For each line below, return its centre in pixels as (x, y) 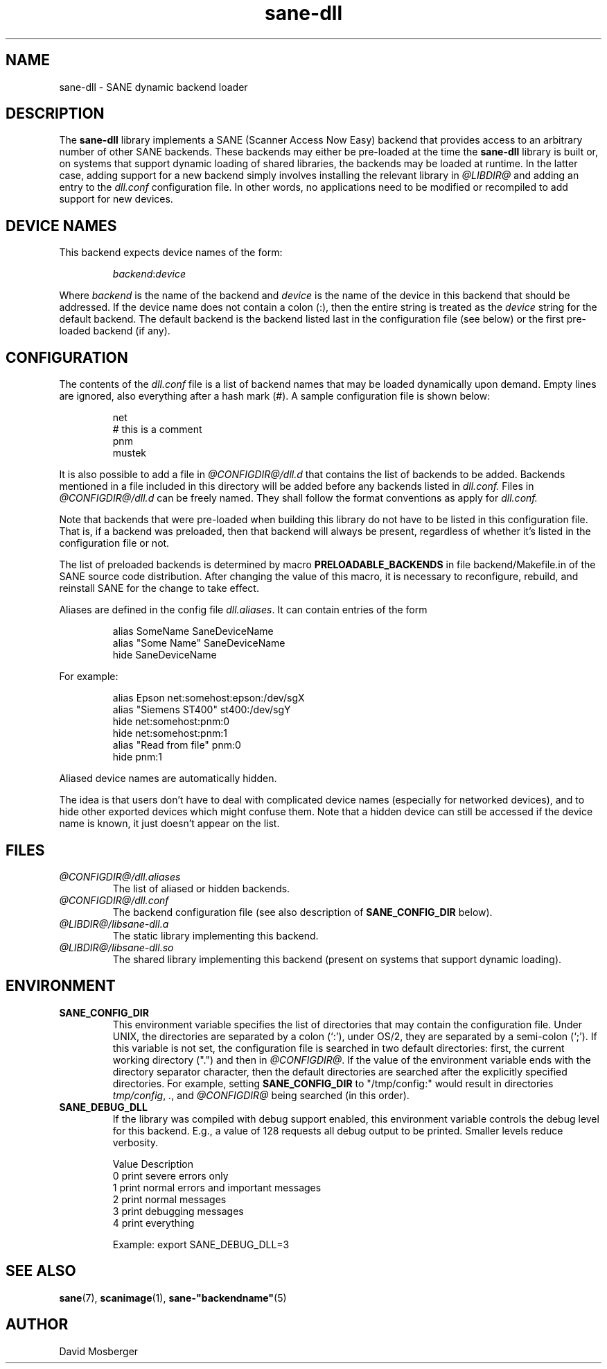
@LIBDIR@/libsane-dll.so (116, 947)
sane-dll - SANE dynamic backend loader (153, 87)
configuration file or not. (114, 543)
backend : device (149, 274)
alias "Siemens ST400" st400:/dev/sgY (202, 710)
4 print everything (153, 1223)
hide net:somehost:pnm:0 (171, 722)
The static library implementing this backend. (215, 935)
